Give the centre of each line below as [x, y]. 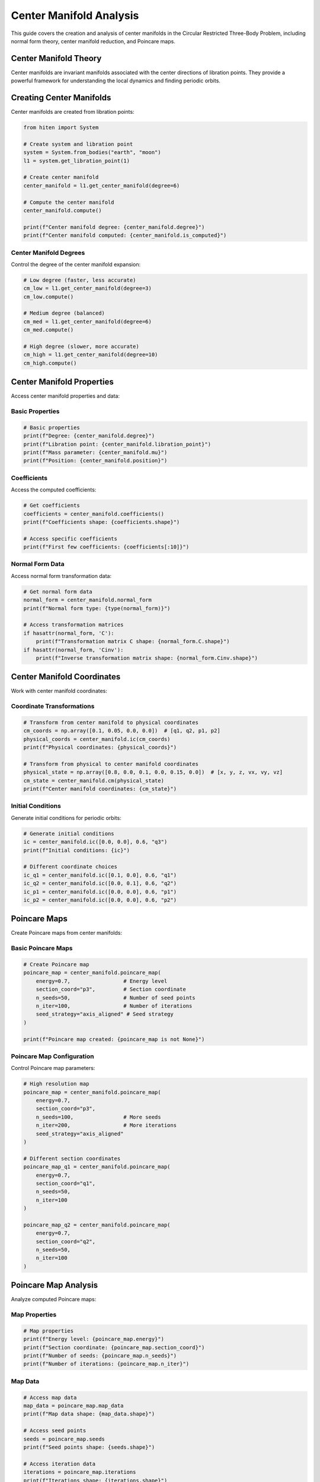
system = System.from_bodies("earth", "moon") [92, 152]
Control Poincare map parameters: [53, 1068]
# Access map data [50, 1397]
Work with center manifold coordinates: [59, 691]
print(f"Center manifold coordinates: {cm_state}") [100, 789]
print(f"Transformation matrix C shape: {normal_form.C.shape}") [133, 641]
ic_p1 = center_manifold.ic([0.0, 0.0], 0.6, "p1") [100, 892]
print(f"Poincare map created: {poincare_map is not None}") [114, 1039]
